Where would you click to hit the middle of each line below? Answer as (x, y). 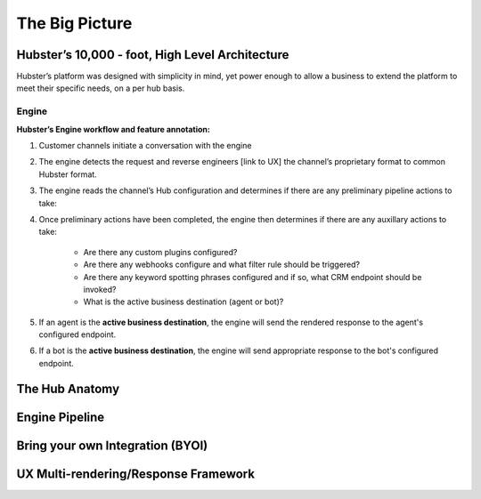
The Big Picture (74, 23)
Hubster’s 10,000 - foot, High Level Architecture (153, 55)
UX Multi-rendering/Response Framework (136, 474)
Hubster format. (68, 174)
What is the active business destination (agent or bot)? (183, 302)
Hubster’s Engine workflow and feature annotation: (114, 129)
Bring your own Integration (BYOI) (112, 445)
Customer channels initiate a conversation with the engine (145, 145)
